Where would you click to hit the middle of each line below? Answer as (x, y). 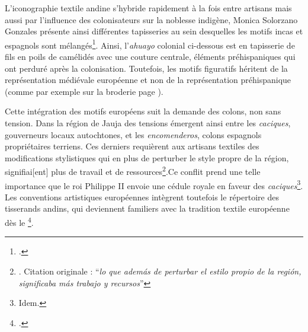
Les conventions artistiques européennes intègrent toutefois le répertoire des (142, 197)
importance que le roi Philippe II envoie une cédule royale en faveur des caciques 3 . (154, 184)
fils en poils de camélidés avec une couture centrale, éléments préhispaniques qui (150, 57)
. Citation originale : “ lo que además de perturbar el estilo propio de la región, (160, 271)
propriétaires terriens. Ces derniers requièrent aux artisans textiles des (132, 146)
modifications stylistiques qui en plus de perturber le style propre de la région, (147, 157)
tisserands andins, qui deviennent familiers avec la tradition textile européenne (147, 208)
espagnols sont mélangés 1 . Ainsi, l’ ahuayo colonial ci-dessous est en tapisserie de (150, 44)
